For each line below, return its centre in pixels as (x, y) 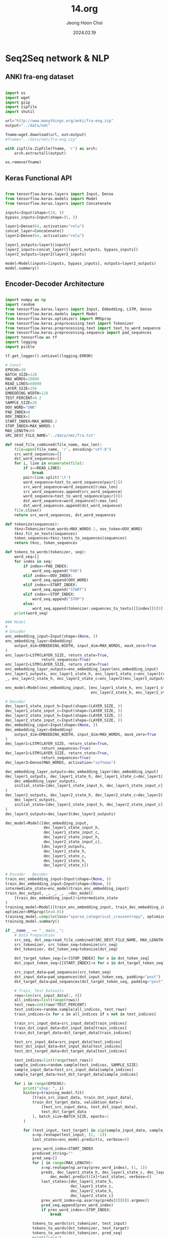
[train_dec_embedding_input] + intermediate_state (66, 898)
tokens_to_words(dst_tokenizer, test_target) (80, 1228)
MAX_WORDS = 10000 (22, 379)
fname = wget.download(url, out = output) (46, 134)
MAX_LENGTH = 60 (20, 431)
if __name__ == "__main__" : (35, 930)
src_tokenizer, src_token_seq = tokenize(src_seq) (66, 945)
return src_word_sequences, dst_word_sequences (65, 515)
